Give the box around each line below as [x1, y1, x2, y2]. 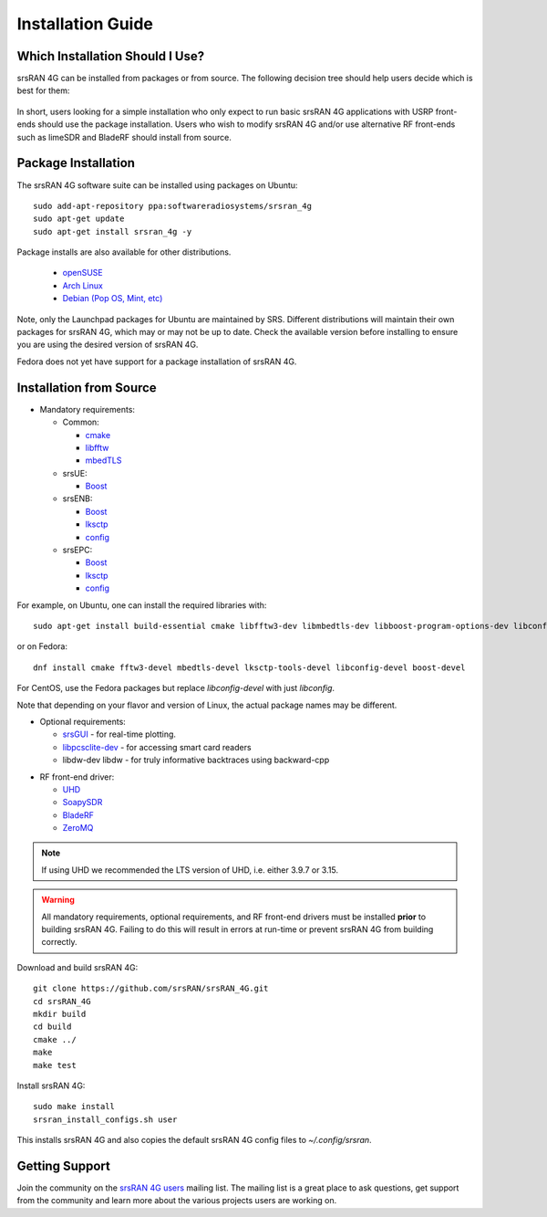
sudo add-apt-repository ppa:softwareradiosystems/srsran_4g [33, 201, 312, 211]
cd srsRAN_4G [33, 996, 91, 1006]
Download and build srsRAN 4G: [16, 961, 139, 972]
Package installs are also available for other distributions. [16, 247, 232, 257]
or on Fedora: [16, 641, 68, 652]
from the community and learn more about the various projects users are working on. [16, 1195, 337, 1206]
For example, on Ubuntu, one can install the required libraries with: [16, 599, 267, 611]
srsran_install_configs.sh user [33, 1114, 178, 1125]
